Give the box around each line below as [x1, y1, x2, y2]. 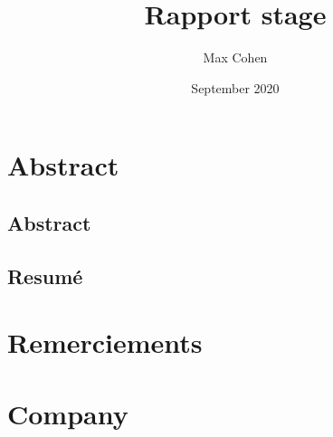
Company [7, 394, 128, 432]
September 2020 [191, 78, 280, 97]
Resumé [7, 261, 83, 290]
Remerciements [7, 324, 203, 361]
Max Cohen [203, 48, 268, 67]
